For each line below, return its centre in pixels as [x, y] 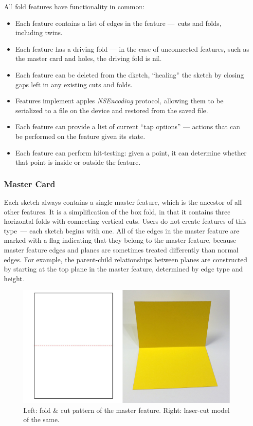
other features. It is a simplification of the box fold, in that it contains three [117, 211]
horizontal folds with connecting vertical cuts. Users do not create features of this [125, 221]
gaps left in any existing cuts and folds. [74, 84]
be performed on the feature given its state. [80, 136]
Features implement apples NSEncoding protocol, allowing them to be [119, 101]
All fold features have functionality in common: [74, 6]
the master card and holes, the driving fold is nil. [89, 58]
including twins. [39, 32]
